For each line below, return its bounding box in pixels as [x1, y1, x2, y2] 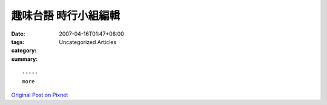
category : [11, 47, 37, 54]
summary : [11, 55, 38, 63]
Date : [11, 30, 25, 37]
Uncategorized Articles [59, 38, 117, 45]
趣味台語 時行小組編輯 [11, 9, 121, 22]
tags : [11, 38, 25, 45]
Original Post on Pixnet [11, 91, 68, 98]
